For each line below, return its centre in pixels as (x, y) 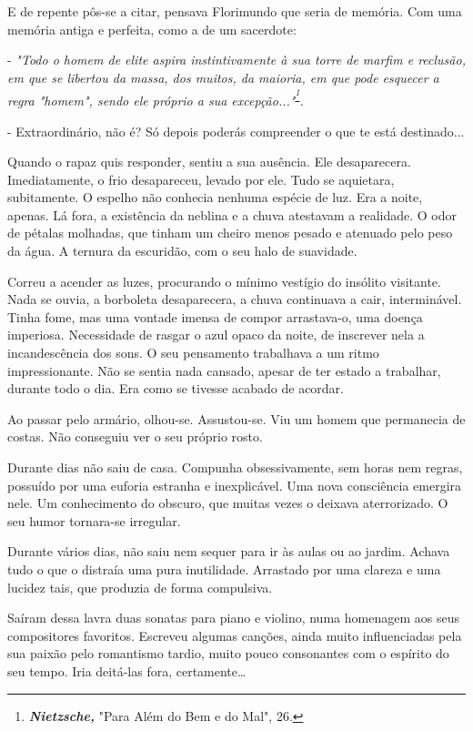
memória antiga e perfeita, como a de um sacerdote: (152, 29)
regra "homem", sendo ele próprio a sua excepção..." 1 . (156, 97)
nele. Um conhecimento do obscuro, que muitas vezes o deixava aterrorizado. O (228, 503)
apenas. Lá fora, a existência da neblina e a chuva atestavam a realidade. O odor (232, 214)
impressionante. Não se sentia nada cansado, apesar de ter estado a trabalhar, (224, 370)
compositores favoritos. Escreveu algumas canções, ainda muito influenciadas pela (235, 635)
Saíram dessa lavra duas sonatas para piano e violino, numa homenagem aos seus (233, 618)
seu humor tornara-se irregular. (94, 520)
